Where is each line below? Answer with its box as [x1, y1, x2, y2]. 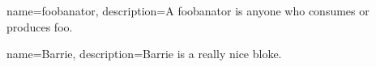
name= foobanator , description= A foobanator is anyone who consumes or [6, 2, 370, 19]
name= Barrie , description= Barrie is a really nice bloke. [6, 45, 282, 62]
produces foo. [6, 18, 73, 35]
